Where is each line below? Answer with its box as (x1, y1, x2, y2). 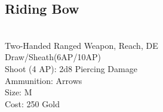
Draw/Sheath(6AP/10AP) (5, 51, 101, 63)
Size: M (5, 86, 32, 98)
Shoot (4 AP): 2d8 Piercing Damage (5, 62, 137, 74)
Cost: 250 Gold (5, 97, 60, 110)
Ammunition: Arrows (5, 74, 82, 86)
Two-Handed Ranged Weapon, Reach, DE (5, 39, 158, 51)
